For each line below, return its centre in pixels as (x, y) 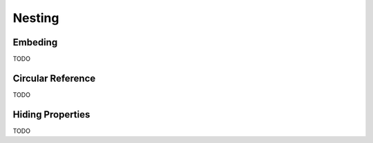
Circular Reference (54, 78)
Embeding (35, 42)
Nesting (36, 18)
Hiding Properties (51, 114)
